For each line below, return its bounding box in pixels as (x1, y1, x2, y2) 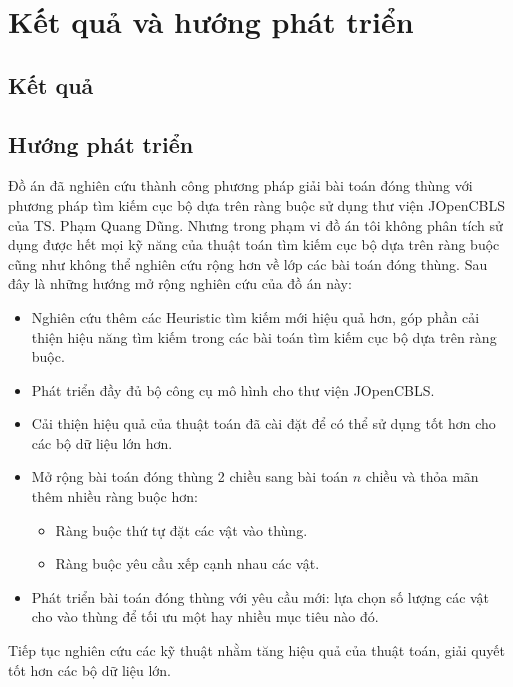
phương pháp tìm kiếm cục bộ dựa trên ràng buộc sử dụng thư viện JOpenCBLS (8, 194, 506, 215)
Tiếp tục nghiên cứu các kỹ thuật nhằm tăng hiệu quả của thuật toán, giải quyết (8, 640, 506, 661)
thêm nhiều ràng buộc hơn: (31, 486, 198, 507)
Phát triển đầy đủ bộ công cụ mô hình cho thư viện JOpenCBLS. (31, 379, 435, 400)
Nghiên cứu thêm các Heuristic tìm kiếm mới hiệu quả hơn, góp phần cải (31, 306, 480, 327)
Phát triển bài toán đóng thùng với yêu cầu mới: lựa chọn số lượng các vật (31, 586, 490, 607)
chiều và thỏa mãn (365, 466, 479, 487)
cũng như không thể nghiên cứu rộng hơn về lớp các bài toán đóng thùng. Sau (8, 253, 488, 274)
